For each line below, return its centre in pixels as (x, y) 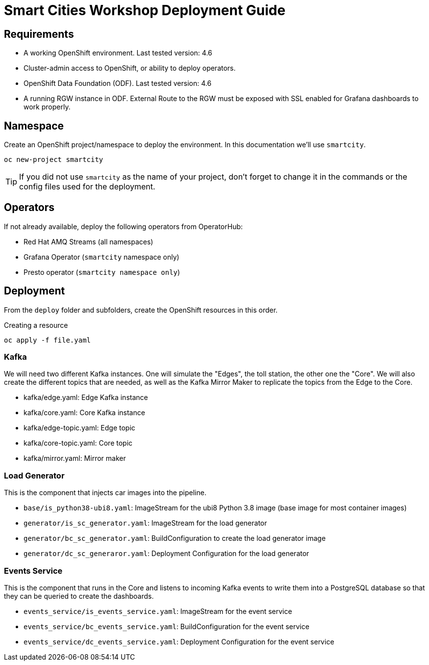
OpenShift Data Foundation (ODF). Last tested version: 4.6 (118, 83)
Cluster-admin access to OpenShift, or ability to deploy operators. (130, 68)
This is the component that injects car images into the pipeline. (105, 493)
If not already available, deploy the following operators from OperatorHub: (124, 226)
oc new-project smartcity (54, 160)
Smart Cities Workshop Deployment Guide (145, 10)
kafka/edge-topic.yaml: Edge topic (79, 428)
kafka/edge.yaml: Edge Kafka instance (86, 398)
